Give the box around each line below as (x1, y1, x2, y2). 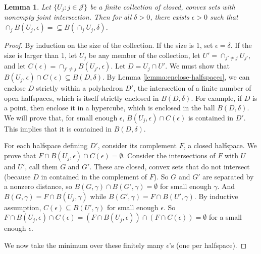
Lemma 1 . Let (4, 2, 51, 12)
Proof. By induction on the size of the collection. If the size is (4, 40, 194, 50)
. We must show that (165, 60, 230, 71)
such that (210, 12, 238, 22)
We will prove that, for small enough (4, 112, 118, 122)
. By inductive (194, 190, 238, 201)
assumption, (4, 202, 41, 212)
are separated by (202, 171, 254, 181)
